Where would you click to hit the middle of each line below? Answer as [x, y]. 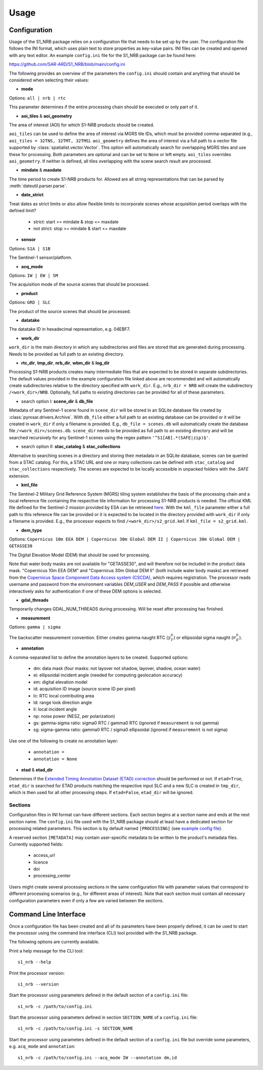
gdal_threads [35, 600]
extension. [19, 476]
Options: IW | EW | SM [34, 275]
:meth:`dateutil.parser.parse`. [38, 186]
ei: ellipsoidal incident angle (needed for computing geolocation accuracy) [108, 675]
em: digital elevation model [60, 682]
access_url [44, 855]
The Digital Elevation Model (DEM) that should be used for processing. [80, 555]
